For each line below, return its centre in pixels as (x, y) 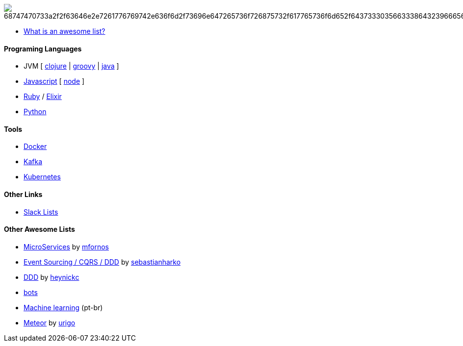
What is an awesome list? (64, 31)
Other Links (23, 195)
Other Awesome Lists (39, 229)
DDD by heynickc (51, 277)
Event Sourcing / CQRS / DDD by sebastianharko (102, 262)
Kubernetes (42, 177)
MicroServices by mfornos (66, 247)
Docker (35, 147)
